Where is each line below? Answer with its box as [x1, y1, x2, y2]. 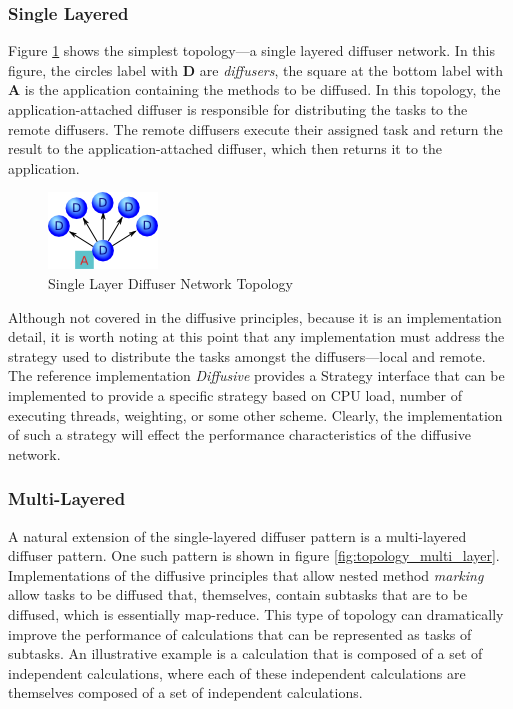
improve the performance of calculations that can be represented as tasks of [8, 623, 472, 644]
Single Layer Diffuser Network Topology [48, 272, 293, 293]
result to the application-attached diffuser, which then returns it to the [8, 138, 443, 159]
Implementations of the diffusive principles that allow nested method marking [8, 564, 484, 585]
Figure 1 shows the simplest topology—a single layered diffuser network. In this [8, 40, 495, 61]
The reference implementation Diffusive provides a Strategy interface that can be [8, 365, 505, 386]
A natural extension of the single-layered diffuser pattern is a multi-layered [8, 525, 467, 546]
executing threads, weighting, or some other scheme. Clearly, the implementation [8, 404, 503, 425]
